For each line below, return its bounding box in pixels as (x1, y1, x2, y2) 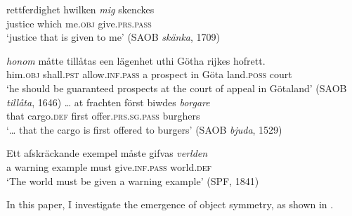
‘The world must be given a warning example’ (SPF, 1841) (6, 173, 259, 188)
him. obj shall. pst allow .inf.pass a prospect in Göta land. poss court (6, 67, 292, 82)
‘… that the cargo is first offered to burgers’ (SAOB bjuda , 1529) (6, 122, 282, 136)
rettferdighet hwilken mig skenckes (6, 2, 155, 16)
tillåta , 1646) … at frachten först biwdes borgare (6, 94, 210, 109)
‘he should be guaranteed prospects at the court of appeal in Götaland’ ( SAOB (6, 80, 347, 95)
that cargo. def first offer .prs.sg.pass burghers (6, 108, 200, 123)
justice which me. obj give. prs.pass (6, 15, 152, 30)
